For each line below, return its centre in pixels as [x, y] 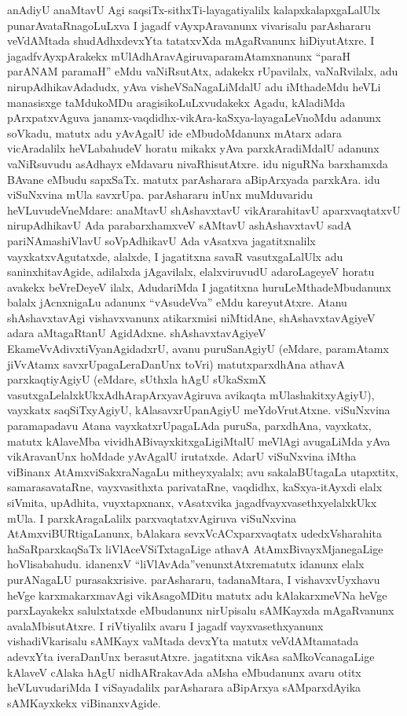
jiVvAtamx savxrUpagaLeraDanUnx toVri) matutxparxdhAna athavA [176, 364]
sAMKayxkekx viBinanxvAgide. [84, 702]
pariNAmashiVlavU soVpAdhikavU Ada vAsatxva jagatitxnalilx [161, 240]
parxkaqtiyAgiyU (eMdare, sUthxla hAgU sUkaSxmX [137, 379]
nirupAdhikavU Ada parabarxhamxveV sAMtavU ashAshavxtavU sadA [180, 225]
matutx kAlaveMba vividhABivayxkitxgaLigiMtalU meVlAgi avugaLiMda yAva [199, 441]
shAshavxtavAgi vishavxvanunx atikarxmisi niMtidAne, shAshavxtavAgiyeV [191, 317]
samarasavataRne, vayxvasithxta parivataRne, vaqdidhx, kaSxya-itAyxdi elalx [195, 487]
